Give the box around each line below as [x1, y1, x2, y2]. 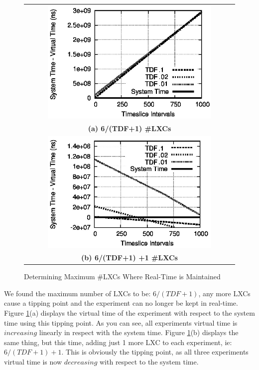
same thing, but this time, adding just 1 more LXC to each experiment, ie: [4, 337, 232, 347]
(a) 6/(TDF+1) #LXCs [88, 123, 171, 133]
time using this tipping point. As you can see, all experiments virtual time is [4, 317, 238, 328]
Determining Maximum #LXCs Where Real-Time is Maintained [24, 271, 221, 282]
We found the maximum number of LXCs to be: [4, 288, 151, 298]
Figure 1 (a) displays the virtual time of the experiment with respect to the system [4, 308, 255, 318]
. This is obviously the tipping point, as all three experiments [61, 347, 249, 357]
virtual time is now [4, 356, 62, 367]
